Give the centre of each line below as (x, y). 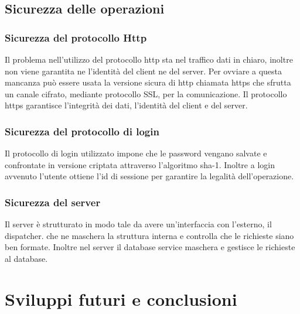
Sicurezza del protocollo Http (76, 37)
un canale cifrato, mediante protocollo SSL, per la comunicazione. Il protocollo (146, 93)
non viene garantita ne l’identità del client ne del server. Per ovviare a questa (144, 71)
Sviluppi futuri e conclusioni (121, 298)
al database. (26, 258)
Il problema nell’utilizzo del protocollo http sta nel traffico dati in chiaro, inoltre (149, 59)
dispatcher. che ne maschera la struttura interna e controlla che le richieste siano (149, 235)
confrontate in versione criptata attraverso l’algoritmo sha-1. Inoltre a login (140, 164)
